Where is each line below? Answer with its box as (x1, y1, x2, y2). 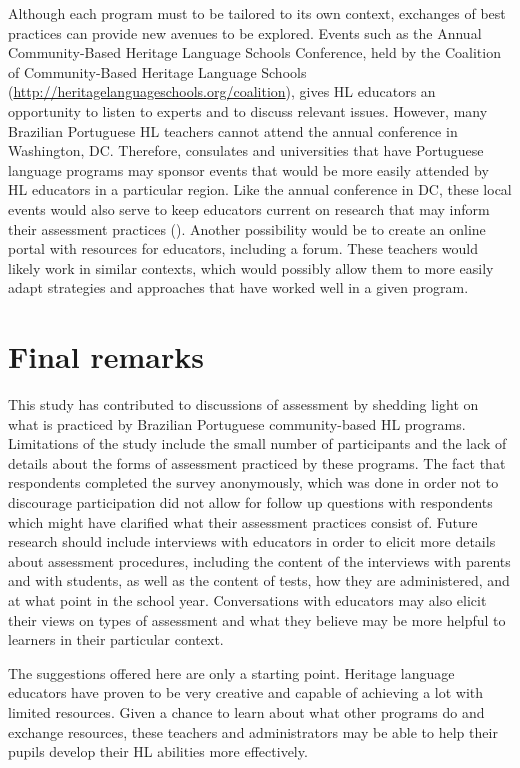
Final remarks (8, 336, 204, 377)
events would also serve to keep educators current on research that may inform (8, 198, 490, 219)
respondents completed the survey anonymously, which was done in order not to (8, 472, 499, 493)
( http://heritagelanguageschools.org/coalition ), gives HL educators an (8, 81, 436, 102)
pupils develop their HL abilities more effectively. (8, 741, 308, 762)
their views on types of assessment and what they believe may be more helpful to (8, 609, 506, 630)
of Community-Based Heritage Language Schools (8, 61, 307, 82)
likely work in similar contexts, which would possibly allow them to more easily (8, 257, 494, 278)
